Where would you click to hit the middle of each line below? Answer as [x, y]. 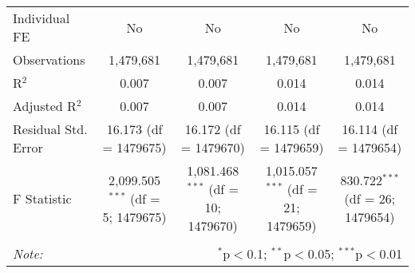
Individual [41, 18]
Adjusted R [45, 106]
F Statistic [42, 198]
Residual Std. [50, 129]
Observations [49, 59]
